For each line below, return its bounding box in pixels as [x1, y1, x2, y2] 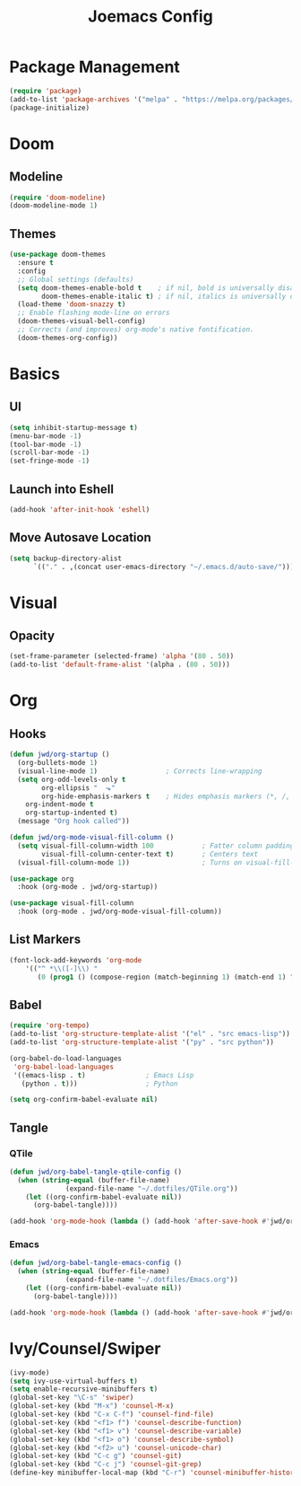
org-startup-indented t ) [25, 808, 118, 818]
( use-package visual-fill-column [9, 899, 134, 908]
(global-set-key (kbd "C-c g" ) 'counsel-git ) [9, 1452, 182, 1461]
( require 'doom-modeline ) [9, 193, 106, 202]
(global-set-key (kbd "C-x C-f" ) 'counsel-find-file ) [9, 1410, 215, 1420]
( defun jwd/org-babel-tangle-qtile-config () [9, 1167, 182, 1176]
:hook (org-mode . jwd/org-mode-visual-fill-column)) [17, 907, 222, 917]
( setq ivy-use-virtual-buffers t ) [9, 1376, 139, 1385]
